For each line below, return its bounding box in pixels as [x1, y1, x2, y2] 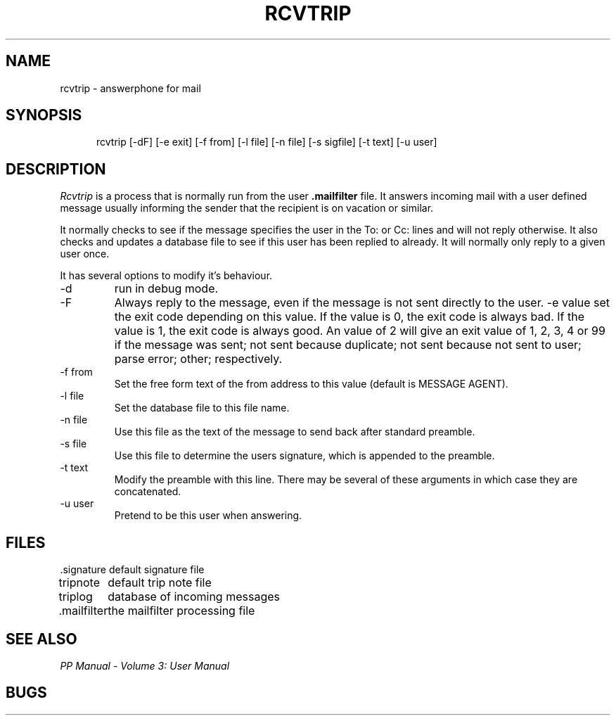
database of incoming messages [108, 589, 280, 604]
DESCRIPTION [6, 160, 106, 178]
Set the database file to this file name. [114, 402, 290, 414]
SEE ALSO [6, 630, 77, 648]
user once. [60, 248, 110, 260]
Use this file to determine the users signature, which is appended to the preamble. [114, 449, 495, 462]
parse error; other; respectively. [114, 352, 283, 366]
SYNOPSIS [6, 106, 82, 125]
